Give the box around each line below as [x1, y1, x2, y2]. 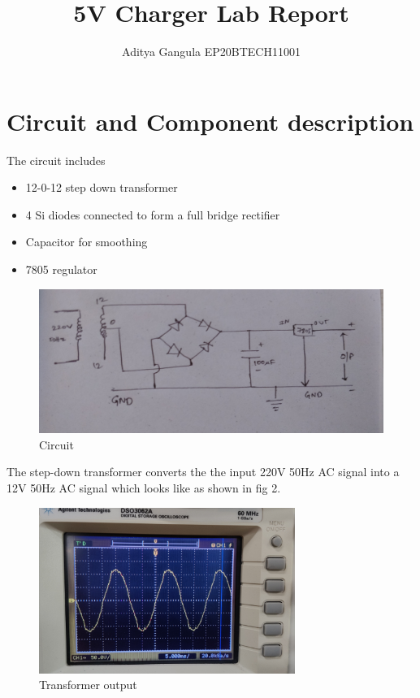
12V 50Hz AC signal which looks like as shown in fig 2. [6, 479, 281, 496]
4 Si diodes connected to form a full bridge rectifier [25, 206, 280, 223]
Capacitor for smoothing [25, 233, 148, 250]
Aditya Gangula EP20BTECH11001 [122, 43, 301, 60]
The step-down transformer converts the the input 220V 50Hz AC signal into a [6, 463, 400, 480]
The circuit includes [6, 151, 106, 168]
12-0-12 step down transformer [25, 179, 178, 196]
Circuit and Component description [6, 104, 414, 137]
